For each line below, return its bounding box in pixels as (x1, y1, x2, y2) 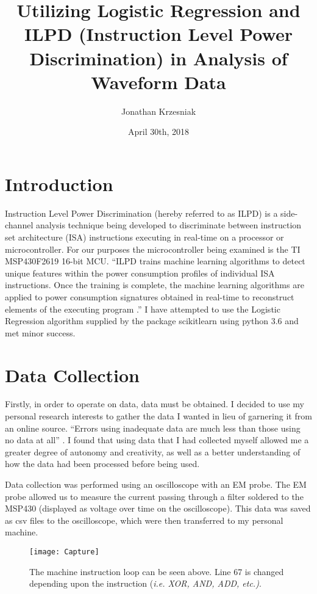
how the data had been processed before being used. (5, 457, 200, 470)
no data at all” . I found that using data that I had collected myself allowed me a (5, 433, 309, 446)
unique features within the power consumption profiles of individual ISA (5, 266, 275, 279)
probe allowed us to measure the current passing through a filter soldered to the (5, 490, 304, 502)
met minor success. (5, 326, 76, 339)
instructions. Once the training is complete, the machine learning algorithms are (5, 278, 304, 291)
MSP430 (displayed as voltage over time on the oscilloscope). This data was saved (5, 502, 311, 515)
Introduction (5, 171, 113, 196)
